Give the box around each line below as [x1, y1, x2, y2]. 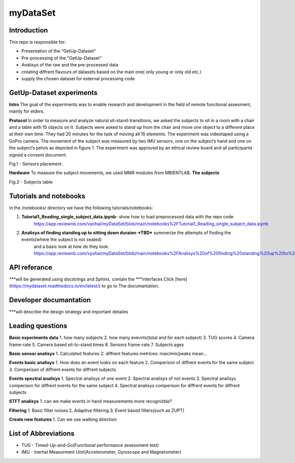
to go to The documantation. [101, 283, 159, 289]
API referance [9, 263, 53, 272]
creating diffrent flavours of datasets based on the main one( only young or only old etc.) [21, 69, 202, 75]
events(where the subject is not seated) [21, 237, 102, 243]
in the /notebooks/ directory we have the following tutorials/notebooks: [9, 205, 153, 211]
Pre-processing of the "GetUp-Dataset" [21, 55, 102, 61]
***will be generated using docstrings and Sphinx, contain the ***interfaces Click [9, 276, 174, 282]
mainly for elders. [9, 108, 45, 114]
